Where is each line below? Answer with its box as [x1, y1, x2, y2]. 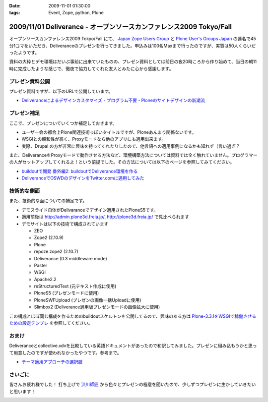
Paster [34, 262, 48, 268]
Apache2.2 [34, 276, 57, 282]
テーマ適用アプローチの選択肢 [21, 358, 83, 364]
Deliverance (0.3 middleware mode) [34, 255, 108, 261]
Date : [9, 3, 21, 8]
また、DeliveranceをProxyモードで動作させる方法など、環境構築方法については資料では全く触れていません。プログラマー [9, 152, 258, 158]
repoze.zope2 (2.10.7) [34, 248, 79, 255]
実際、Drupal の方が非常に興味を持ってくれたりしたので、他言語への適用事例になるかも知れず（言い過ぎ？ [21, 143, 240, 149]
